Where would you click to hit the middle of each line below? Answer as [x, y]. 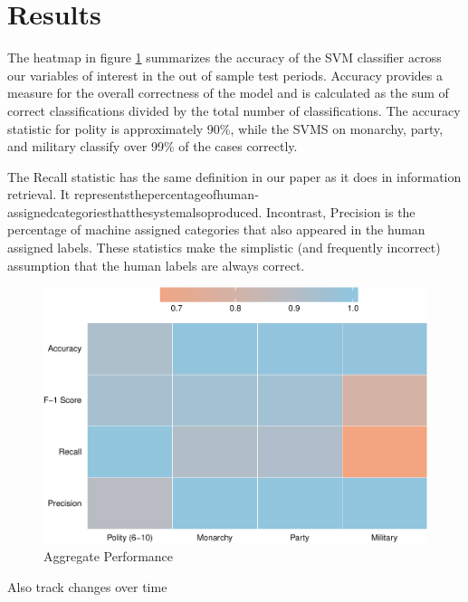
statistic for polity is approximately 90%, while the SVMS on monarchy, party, [225, 128]
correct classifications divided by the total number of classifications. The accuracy [234, 110]
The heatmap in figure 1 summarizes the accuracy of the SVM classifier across [224, 57]
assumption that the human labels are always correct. [156, 265]
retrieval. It [39, 194]
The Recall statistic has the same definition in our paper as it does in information [234, 176]
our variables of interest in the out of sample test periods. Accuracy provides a [225, 75]
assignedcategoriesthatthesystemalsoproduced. [135, 211]
